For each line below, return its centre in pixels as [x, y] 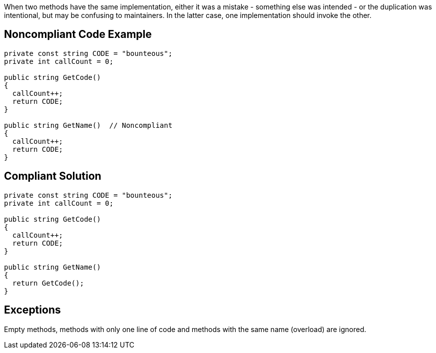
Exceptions [32, 310]
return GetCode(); [48, 283]
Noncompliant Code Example [78, 34]
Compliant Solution [53, 176]
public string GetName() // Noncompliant [88, 125]
